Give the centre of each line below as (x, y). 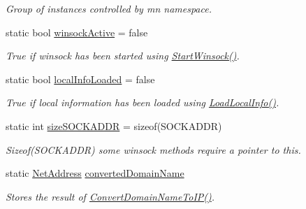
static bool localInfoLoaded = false (80, 79)
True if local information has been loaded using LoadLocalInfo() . (143, 102)
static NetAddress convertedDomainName (95, 173)
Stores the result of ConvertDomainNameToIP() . (110, 196)
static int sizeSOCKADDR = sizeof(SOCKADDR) (114, 125)
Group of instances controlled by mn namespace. (109, 8)
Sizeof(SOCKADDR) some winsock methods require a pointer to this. (153, 149)
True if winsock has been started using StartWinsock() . (123, 56)
